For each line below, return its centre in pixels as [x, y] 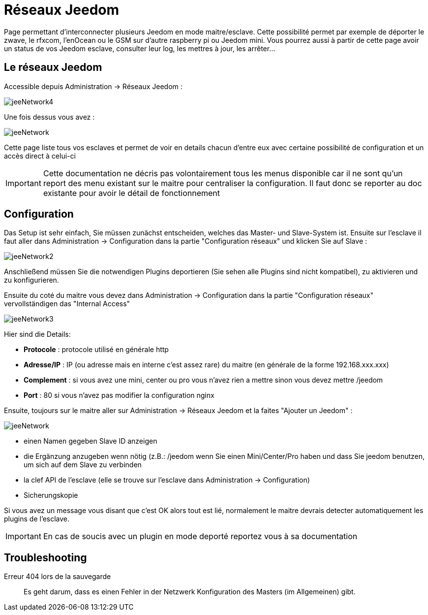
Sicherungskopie [51, 495]
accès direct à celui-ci [40, 156]
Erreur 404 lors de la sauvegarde [58, 577]
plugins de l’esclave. [37, 519]
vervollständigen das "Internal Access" [67, 304]
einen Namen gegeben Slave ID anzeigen [91, 441]
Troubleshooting [46, 557]
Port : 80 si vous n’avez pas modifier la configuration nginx [119, 395]
